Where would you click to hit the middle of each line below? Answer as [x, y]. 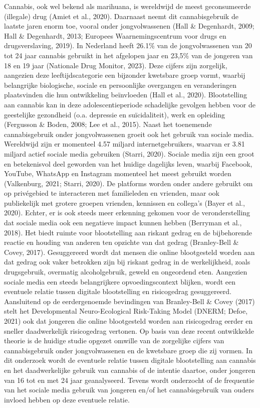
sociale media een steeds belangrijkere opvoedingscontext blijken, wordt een [120, 281]
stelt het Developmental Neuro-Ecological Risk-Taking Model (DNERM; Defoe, [126, 311]
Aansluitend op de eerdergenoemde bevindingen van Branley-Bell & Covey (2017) [129, 301]
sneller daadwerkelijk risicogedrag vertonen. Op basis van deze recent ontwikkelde [129, 330]
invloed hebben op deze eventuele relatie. [67, 399]
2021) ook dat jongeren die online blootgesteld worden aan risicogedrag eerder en [128, 321]
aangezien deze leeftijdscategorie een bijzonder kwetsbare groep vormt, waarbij [125, 75]
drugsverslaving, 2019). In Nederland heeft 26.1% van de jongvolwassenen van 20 [128, 45]
